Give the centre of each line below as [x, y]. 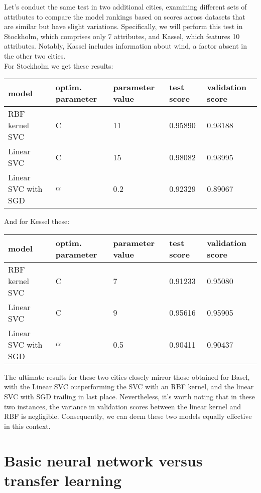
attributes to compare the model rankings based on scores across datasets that [125, 16]
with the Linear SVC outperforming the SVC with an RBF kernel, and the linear [129, 387]
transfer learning [63, 480]
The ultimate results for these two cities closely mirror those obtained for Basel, [127, 377]
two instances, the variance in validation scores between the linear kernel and [123, 406]
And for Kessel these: [37, 221]
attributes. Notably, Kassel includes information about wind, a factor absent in [125, 46]
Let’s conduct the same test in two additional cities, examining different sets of [125, 7]
